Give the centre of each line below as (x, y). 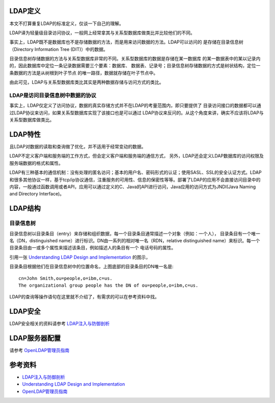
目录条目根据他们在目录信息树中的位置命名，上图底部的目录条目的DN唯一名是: (91, 267)
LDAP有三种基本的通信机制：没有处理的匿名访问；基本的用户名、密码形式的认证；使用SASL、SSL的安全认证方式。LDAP (135, 172)
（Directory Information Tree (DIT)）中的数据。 (59, 49)
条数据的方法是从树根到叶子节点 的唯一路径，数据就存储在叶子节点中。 (84, 73)
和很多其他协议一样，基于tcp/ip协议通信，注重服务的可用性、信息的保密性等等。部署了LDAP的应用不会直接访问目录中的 (135, 180)
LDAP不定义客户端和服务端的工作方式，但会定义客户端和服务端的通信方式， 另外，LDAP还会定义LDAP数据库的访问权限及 (137, 156)
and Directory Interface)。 (37, 194)
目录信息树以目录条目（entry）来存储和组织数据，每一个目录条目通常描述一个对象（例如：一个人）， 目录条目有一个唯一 (135, 233)
